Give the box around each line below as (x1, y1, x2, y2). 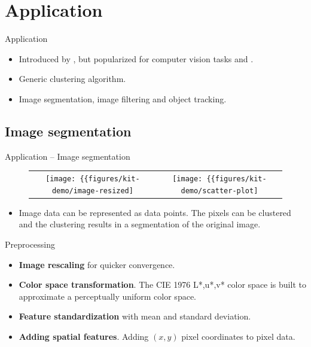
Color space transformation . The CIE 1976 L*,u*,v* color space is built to (19, 278, 306, 291)
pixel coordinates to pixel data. (181, 330, 295, 343)
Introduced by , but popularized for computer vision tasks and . (19, 52, 254, 65)
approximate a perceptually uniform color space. (19, 290, 196, 302)
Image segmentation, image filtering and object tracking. (19, 92, 227, 105)
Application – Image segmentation (5, 150, 130, 162)
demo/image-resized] (51, 186, 133, 195)
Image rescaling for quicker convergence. (19, 258, 175, 270)
